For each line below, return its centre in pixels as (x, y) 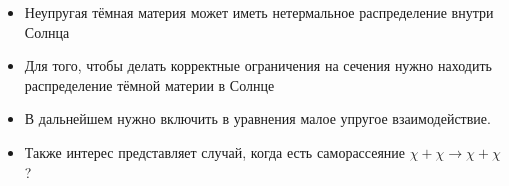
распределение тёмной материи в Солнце (149, 84)
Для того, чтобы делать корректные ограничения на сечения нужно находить (258, 65)
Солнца (47, 31)
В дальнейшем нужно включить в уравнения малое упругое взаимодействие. (257, 118)
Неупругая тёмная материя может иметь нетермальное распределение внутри (259, 12)
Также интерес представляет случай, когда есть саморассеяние (215, 151)
